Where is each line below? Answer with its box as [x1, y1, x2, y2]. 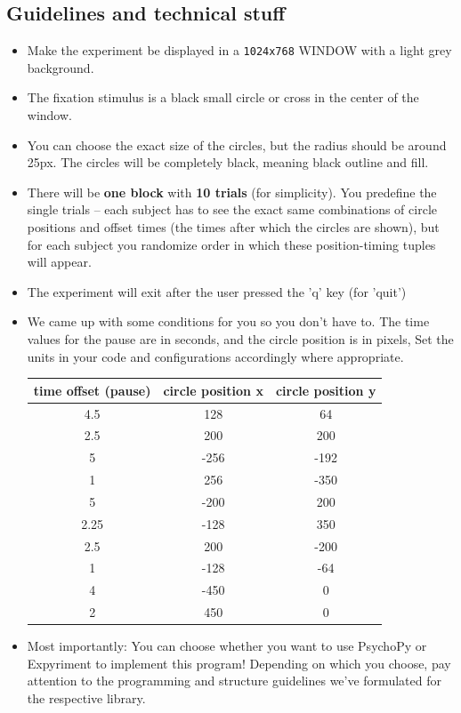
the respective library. [27, 688, 146, 707]
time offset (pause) [33, 381, 151, 399]
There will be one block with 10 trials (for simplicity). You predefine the [27, 182, 437, 201]
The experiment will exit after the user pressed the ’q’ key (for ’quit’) [27, 282, 407, 300]
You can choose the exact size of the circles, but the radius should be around [27, 135, 447, 154]
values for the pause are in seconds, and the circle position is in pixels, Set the [27, 329, 454, 348]
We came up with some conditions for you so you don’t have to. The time [27, 312, 430, 331]
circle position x [163, 381, 263, 399]
